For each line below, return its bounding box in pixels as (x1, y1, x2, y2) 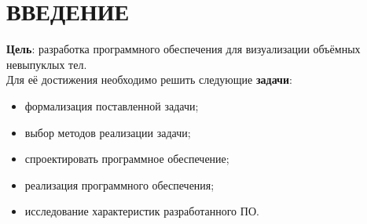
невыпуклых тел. (6, 56, 87, 72)
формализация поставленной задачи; (24, 97, 199, 114)
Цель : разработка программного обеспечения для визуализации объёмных (6, 41, 361, 57)
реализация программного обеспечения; (24, 176, 215, 193)
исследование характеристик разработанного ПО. (24, 203, 259, 219)
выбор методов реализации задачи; (24, 124, 191, 140)
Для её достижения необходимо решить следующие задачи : (6, 71, 292, 88)
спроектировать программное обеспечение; (24, 150, 229, 167)
